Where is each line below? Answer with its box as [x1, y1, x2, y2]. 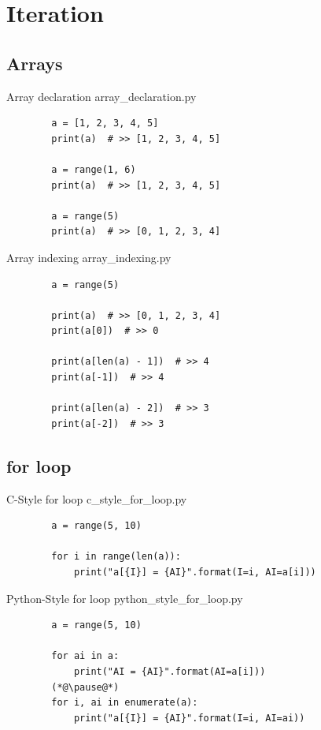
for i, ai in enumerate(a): [51, 697, 198, 709]
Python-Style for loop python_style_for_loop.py [6, 590, 243, 606]
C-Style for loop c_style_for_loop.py [6, 490, 187, 507]
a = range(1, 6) [51, 163, 136, 175]
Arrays [6, 51, 63, 75]
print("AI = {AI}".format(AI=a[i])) [73, 666, 266, 677]
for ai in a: [51, 650, 120, 662]
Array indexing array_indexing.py [6, 249, 172, 265]
